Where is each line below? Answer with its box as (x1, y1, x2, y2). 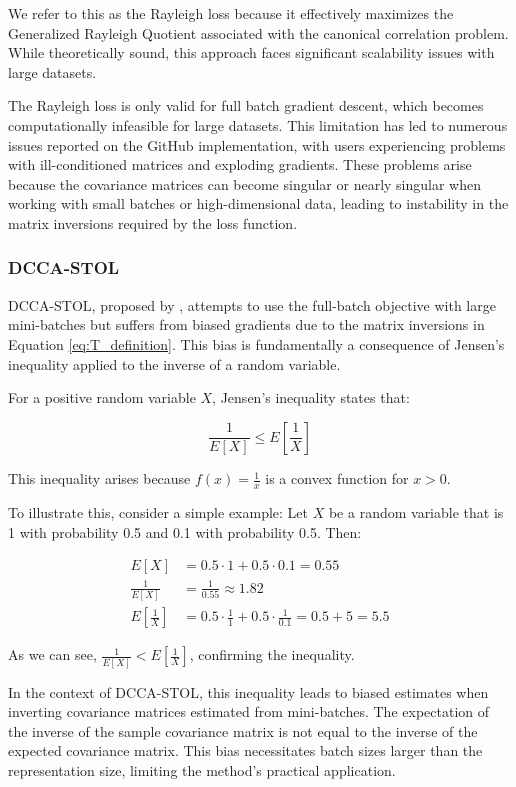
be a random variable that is (328, 502, 504, 523)
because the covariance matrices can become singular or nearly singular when (8, 173, 482, 194)
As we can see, (8, 644, 97, 665)
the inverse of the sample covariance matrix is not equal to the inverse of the (8, 720, 478, 741)
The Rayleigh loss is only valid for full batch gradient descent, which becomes (8, 95, 484, 116)
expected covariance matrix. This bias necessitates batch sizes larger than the (8, 740, 483, 761)
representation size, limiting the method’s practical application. (8, 759, 396, 780)
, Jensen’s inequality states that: (212, 387, 410, 408)
